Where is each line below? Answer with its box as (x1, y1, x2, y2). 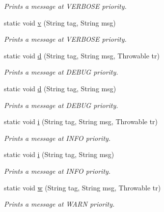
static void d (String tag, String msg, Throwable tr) (4, 50, 160, 60)
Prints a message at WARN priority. (4, 199, 115, 209)
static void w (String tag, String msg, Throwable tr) (4, 182, 161, 192)
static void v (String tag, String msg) (4, 17, 116, 27)
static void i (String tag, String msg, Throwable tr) (4, 116, 158, 127)
